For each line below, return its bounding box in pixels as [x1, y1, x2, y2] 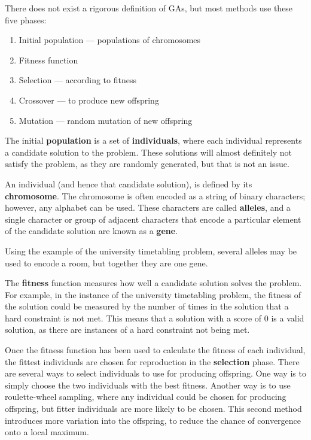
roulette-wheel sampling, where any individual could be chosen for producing [5, 390, 286, 403]
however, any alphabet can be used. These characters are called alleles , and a [5, 201, 291, 214]
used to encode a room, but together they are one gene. [5, 256, 208, 269]
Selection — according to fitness [19, 74, 136, 86]
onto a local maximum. [5, 426, 89, 438]
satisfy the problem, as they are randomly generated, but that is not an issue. [5, 157, 289, 170]
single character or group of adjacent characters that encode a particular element [5, 213, 301, 225]
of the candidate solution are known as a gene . [5, 224, 178, 237]
